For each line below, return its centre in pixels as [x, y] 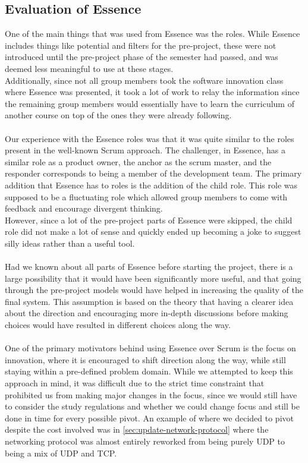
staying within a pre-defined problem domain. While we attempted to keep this [149, 371]
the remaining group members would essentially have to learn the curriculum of [150, 103]
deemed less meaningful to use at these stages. [89, 68]
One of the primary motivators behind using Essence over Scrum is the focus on [150, 348]
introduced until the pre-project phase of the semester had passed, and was [142, 57]
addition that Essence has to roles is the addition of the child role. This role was [151, 185]
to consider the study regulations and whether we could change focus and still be [152, 406]
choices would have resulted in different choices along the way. [118, 325]
